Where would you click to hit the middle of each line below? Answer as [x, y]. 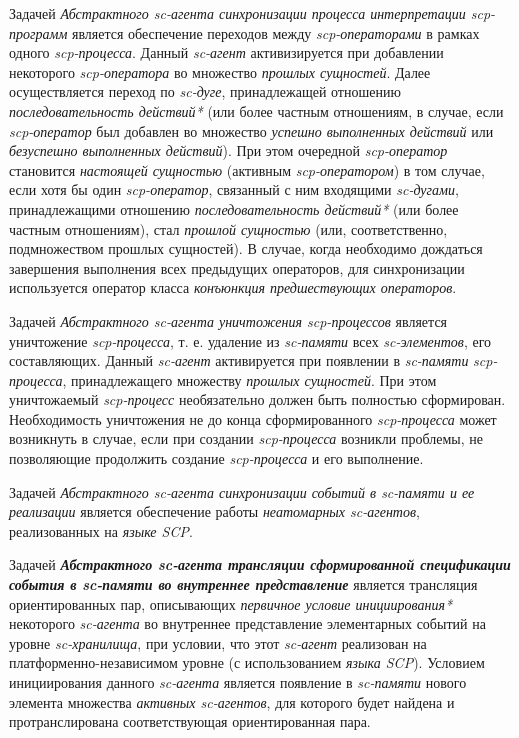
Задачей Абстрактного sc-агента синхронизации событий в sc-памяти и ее [242, 491]
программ [38, 32]
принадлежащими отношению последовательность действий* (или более [234, 208]
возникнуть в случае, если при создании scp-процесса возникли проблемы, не [246, 438]
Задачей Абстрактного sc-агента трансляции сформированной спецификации [260, 564]
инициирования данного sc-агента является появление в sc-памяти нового [238, 682]
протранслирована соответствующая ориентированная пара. [190, 721]
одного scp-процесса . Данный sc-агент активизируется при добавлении [226, 52]
